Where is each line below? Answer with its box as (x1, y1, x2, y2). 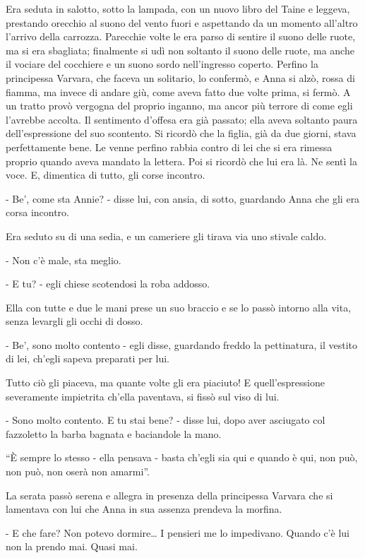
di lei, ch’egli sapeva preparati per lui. (6, 351, 169, 366)
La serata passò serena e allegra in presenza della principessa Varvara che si (6, 487, 333, 502)
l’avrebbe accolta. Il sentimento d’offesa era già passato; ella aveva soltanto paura (6, 112, 358, 126)
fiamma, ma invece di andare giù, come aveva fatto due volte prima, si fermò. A (6, 84, 351, 99)
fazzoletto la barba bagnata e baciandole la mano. (6, 426, 222, 441)
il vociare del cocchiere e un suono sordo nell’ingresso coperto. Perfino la (6, 57, 318, 71)
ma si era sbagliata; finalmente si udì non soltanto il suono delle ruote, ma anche (6, 42, 354, 57)
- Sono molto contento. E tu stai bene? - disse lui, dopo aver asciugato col (6, 412, 325, 427)
